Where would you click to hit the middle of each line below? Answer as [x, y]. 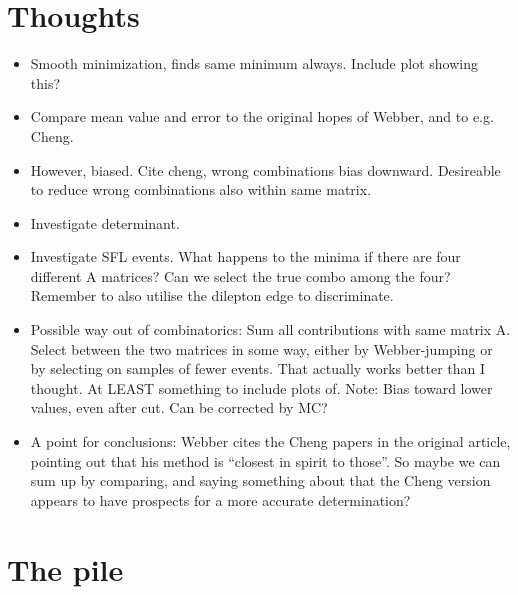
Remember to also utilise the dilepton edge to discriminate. [212, 295]
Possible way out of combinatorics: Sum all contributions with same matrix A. [270, 329]
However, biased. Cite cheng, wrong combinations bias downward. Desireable [265, 169]
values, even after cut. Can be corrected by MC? [179, 407]
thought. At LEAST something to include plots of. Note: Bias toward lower [261, 387]
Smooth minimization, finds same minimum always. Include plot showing [254, 63]
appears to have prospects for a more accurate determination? [220, 499]
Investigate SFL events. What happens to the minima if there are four [245, 256]
